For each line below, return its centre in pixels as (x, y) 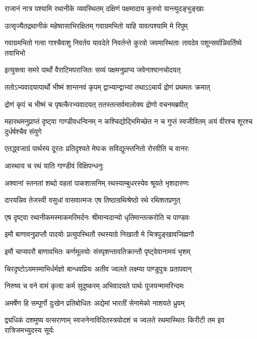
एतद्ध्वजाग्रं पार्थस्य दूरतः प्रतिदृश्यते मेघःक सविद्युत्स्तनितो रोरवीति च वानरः (97, 148)
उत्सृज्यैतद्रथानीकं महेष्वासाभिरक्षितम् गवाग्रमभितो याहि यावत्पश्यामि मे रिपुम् (96, 25)
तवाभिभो (15, 52)
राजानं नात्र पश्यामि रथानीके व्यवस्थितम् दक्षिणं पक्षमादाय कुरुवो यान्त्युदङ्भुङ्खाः (105, 8)
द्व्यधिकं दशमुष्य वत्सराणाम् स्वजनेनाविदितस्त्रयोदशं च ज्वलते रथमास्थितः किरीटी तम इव (114, 320)
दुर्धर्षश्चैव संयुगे (23, 131)
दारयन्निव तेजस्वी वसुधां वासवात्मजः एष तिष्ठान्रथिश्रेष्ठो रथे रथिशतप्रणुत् (93, 200)
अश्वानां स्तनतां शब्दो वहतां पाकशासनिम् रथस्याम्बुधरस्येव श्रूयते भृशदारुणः (97, 183)
